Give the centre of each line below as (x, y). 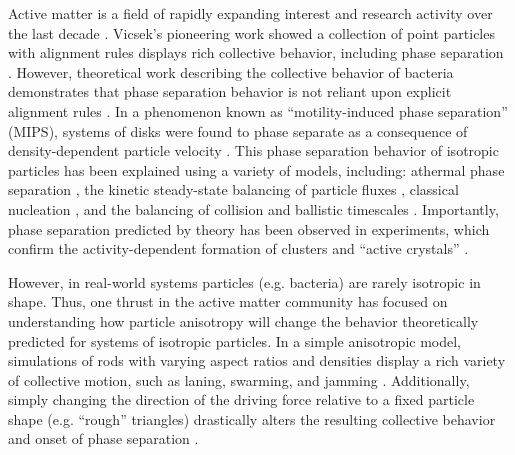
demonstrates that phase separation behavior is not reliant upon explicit (230, 91)
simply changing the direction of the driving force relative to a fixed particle (241, 399)
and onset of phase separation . (103, 438)
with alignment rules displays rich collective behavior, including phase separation (256, 52)
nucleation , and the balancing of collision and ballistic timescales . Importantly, (253, 208)
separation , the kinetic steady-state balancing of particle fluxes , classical (233, 189)
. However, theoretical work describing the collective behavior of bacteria (231, 71)
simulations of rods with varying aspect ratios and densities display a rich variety (257, 360)
